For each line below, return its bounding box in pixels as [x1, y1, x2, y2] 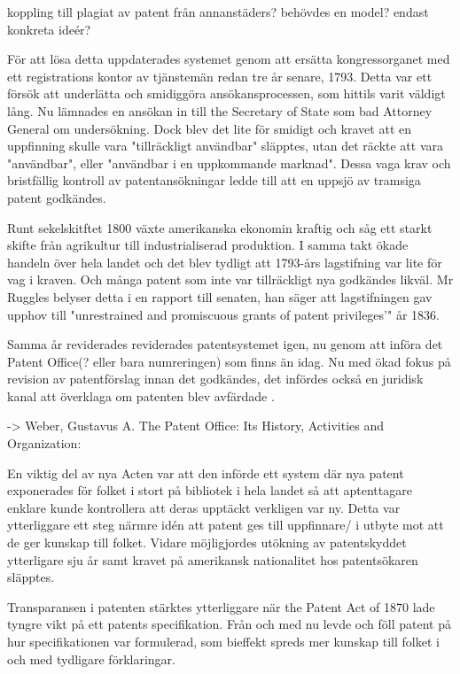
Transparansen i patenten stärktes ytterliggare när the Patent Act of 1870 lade [7, 597, 435, 616]
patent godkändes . [7, 188, 106, 206]
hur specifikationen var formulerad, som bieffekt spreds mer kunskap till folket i [7, 632, 440, 650]
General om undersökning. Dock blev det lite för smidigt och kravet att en [7, 119, 411, 137]
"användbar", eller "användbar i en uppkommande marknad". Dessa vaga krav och [7, 153, 451, 172]
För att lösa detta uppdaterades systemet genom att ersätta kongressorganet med [7, 50, 450, 68]
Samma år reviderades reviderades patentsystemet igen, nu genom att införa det [7, 335, 443, 353]
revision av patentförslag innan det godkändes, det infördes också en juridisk [7, 369, 424, 388]
